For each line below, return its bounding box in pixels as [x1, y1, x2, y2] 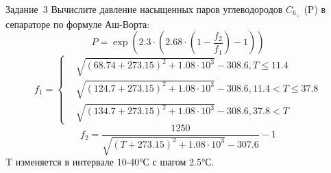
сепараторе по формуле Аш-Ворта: [5, 16, 150, 31]
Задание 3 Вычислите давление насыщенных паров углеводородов [5, 2, 283, 16]
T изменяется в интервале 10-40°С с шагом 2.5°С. [5, 155, 214, 169]
